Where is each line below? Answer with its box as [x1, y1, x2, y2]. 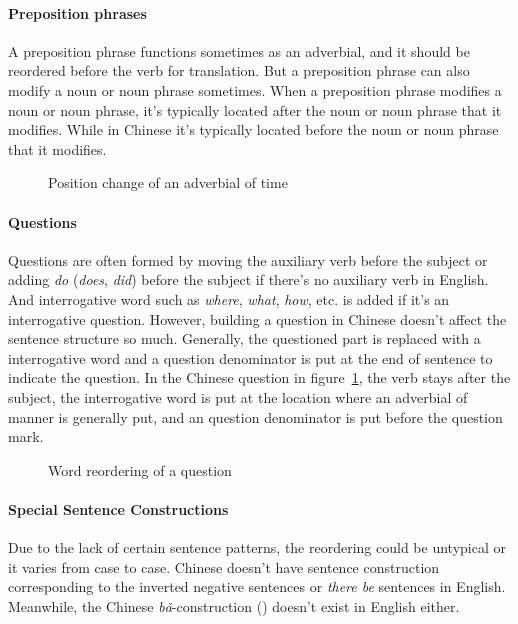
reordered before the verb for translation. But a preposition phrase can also [8, 60, 470, 81]
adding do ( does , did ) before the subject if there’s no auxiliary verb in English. [8, 269, 489, 290]
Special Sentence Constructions [8, 498, 229, 519]
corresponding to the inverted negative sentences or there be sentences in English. [8, 576, 506, 597]
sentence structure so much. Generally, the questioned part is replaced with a [8, 328, 481, 349]
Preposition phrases [8, 2, 147, 23]
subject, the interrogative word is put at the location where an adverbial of [8, 386, 468, 407]
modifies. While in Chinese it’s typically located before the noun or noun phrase [8, 119, 499, 140]
